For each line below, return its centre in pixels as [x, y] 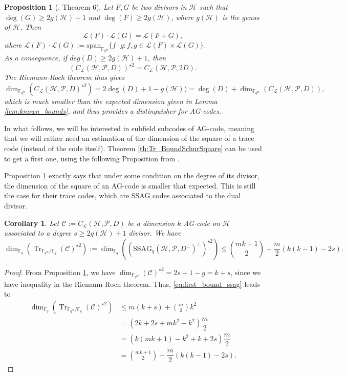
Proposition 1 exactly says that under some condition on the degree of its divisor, [132, 175]
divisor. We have [155, 233]
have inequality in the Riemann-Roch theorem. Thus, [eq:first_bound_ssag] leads [132, 284]
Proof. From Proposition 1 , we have [60, 272]
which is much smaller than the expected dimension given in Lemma [111, 101]
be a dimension [151, 223]
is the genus [241, 17]
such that [213, 7]
